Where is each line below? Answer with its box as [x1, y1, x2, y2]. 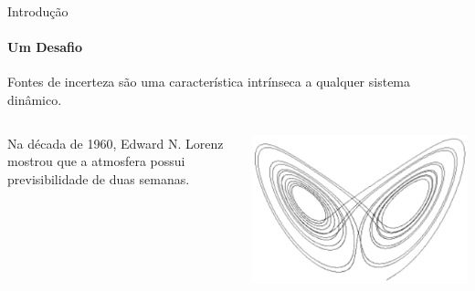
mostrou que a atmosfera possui [7, 151, 185, 171]
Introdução [7, 2, 69, 20]
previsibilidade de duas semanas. [7, 169, 190, 188]
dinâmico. [7, 89, 62, 109]
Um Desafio [7, 37, 83, 57]
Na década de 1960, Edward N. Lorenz [7, 133, 224, 152]
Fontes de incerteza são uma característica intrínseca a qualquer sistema [7, 72, 411, 91]
